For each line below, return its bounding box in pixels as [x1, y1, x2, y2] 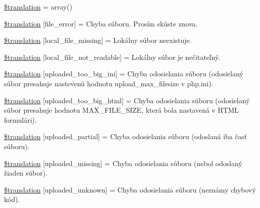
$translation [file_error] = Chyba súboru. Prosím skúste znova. [4, 18, 198, 28]
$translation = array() [4, 1, 72, 11]
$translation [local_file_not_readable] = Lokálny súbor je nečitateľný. [4, 51, 220, 62]
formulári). [4, 114, 37, 125]
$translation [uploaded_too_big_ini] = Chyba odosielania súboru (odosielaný [4, 68, 243, 79]
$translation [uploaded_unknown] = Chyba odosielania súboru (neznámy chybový [4, 184, 256, 195]
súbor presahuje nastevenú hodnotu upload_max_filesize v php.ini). [4, 78, 213, 88]
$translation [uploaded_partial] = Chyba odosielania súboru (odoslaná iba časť [4, 131, 247, 142]
